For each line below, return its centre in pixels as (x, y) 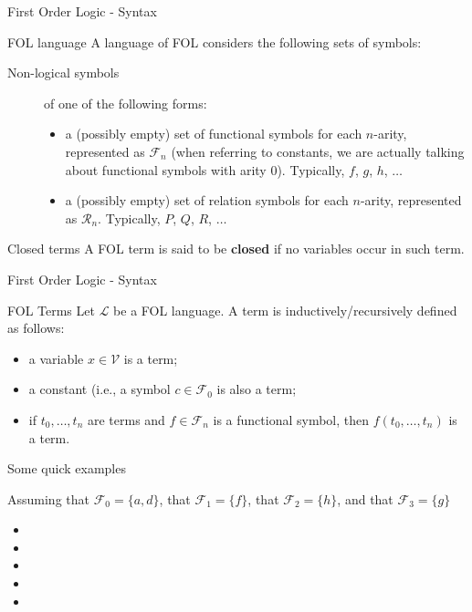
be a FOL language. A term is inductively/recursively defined (285, 310)
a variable (56, 358)
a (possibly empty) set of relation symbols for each (207, 200)
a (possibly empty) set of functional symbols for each (214, 134)
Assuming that (48, 498)
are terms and (126, 419)
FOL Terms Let (51, 310)
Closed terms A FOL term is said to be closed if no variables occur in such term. (236, 249)
